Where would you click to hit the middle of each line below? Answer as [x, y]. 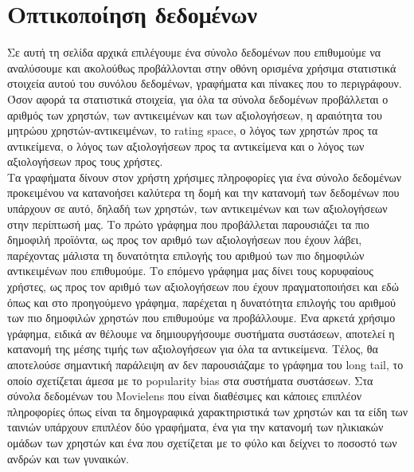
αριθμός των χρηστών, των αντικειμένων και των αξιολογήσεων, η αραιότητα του [195, 114]
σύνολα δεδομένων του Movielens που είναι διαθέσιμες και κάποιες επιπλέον [185, 396]
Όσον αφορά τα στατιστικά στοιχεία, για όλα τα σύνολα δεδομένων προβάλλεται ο [198, 98]
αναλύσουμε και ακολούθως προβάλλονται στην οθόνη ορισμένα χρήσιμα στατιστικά [202, 67]
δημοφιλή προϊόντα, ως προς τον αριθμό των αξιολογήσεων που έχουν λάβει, [185, 240]
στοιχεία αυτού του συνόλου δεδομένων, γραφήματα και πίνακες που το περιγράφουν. [205, 83]
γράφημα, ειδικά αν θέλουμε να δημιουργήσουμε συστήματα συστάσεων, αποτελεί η [201, 333]
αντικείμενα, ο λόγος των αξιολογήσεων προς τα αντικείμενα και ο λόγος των [186, 146]
